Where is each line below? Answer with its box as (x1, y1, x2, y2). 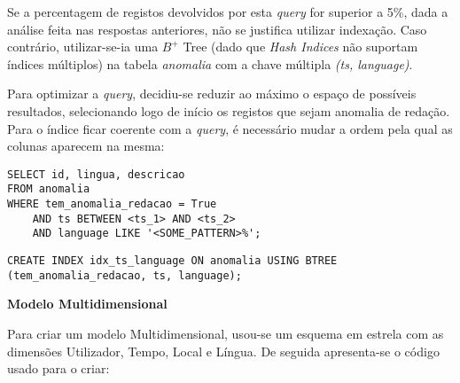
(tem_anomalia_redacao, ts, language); (7, 269, 242, 282)
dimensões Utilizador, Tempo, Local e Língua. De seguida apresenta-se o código (7, 341, 440, 360)
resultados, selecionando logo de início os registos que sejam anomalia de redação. (7, 101, 450, 120)
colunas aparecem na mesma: (7, 137, 165, 155)
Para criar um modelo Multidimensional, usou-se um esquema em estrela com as (7, 324, 444, 342)
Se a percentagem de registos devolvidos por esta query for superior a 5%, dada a (7, 3, 448, 20)
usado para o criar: (7, 359, 110, 378)
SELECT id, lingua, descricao (7, 168, 185, 181)
